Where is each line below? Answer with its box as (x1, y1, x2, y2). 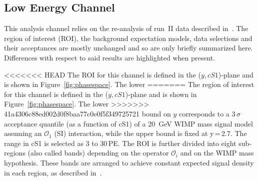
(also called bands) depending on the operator (27, 147, 169, 158)
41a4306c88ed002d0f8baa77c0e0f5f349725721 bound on (4, 108, 171, 118)
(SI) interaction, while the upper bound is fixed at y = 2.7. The (54, 128, 247, 138)
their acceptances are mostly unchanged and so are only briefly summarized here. (4, 42, 253, 53)
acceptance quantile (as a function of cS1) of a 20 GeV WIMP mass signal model (4, 118, 253, 128)
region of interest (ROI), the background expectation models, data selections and (4, 32, 252, 43)
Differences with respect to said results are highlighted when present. (4, 52, 215, 62)
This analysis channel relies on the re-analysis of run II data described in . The (4, 23, 248, 33)
